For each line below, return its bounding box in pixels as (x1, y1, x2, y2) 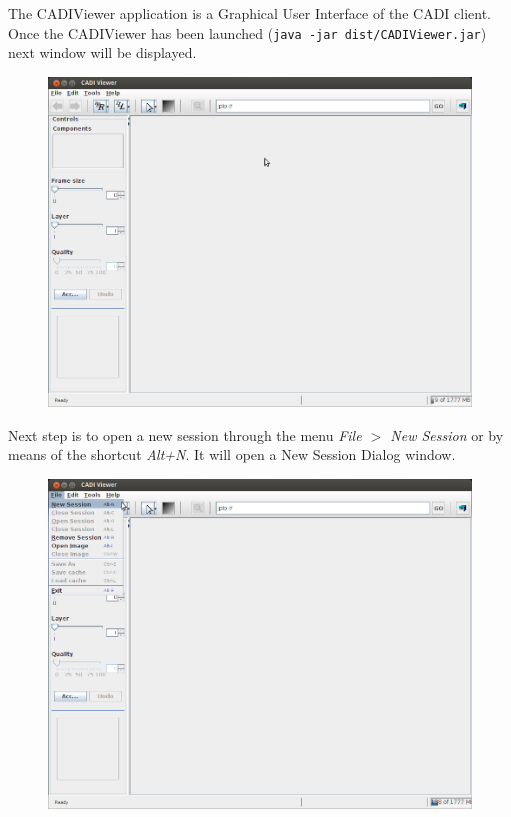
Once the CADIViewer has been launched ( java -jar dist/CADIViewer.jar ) (8, 22, 487, 43)
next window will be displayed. (8, 42, 197, 63)
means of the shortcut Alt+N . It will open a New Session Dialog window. (8, 444, 456, 465)
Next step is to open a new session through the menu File (8, 424, 362, 445)
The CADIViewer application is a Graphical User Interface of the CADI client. (8, 3, 491, 23)
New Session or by (390, 424, 504, 445)
